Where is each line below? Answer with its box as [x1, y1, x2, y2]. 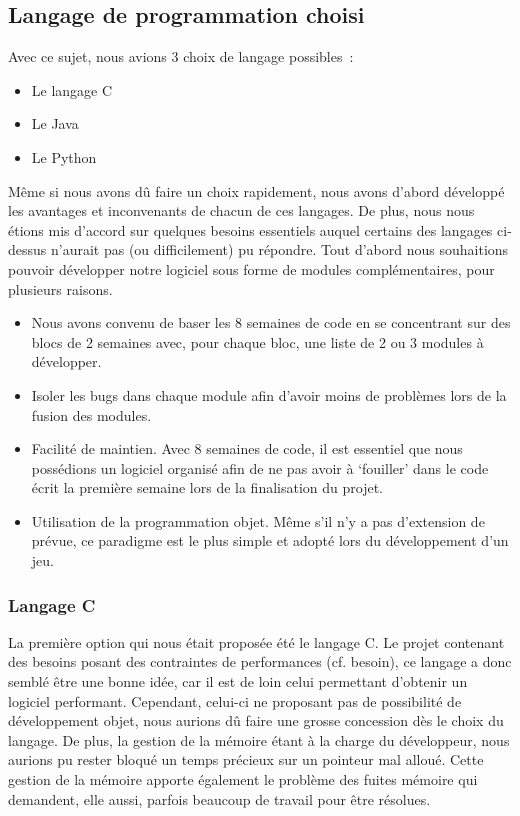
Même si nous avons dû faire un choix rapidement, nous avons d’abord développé [8, 180, 505, 201]
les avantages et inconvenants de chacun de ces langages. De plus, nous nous [8, 200, 475, 221]
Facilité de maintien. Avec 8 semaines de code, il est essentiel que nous [31, 438, 463, 459]
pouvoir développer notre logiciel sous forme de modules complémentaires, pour [8, 258, 495, 279]
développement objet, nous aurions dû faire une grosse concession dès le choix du [8, 710, 504, 731]
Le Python [31, 146, 97, 167]
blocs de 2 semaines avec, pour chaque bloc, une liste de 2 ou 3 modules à [31, 331, 484, 352]
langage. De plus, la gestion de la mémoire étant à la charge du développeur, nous [8, 729, 510, 750]
